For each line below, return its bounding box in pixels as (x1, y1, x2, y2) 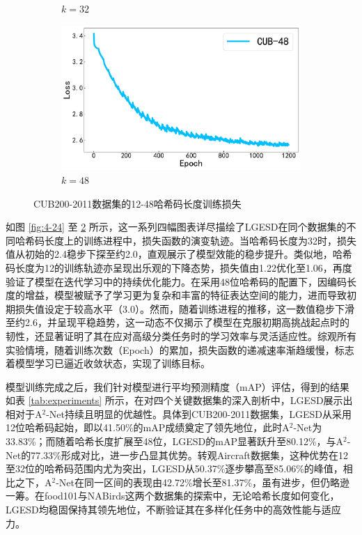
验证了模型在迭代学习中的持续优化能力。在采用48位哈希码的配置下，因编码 (6, 274, 347, 288)
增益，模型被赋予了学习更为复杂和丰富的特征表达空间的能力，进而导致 (24, 288, 347, 302)
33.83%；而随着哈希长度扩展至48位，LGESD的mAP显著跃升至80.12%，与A (6, 434, 344, 449)
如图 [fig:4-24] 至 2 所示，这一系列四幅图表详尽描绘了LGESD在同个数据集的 (6, 219, 347, 234)
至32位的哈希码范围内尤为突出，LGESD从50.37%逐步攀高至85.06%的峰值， (6, 461, 343, 476)
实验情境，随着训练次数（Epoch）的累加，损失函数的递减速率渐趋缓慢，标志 (6, 342, 354, 357)
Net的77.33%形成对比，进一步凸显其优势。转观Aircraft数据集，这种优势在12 (6, 447, 349, 462)
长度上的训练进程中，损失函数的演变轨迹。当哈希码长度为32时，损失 (44, 233, 356, 247)
